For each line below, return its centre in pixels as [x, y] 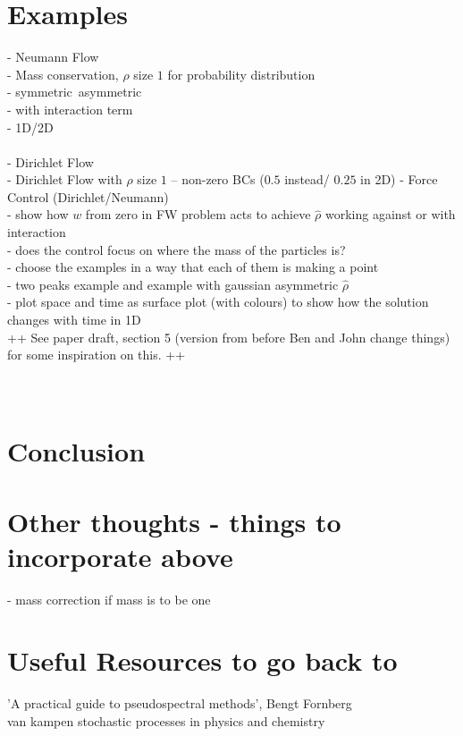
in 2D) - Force [399, 179]
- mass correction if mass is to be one [109, 599]
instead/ [307, 179]
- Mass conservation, [63, 74]
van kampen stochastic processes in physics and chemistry [166, 721]
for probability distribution [241, 74]
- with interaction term [70, 109]
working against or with [391, 214]
